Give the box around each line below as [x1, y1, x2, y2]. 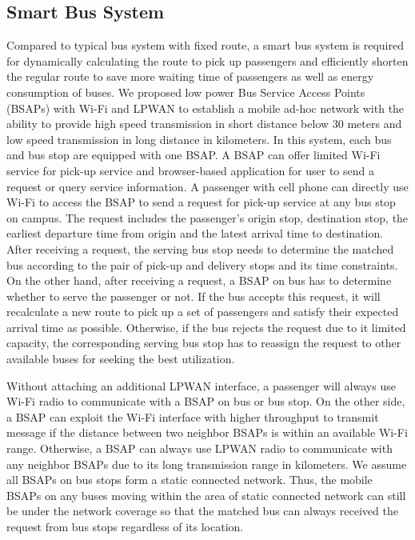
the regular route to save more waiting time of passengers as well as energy [6, 68, 374, 85]
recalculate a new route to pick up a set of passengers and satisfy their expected [6, 303, 399, 320]
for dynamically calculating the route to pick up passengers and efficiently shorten [6, 52, 409, 69]
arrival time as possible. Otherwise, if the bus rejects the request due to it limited [6, 318, 406, 335]
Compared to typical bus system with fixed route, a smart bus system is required [6, 37, 404, 54]
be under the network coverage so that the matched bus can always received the [6, 502, 398, 519]
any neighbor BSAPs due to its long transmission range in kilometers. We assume [6, 455, 407, 472]
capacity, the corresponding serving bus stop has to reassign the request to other [6, 334, 401, 351]
